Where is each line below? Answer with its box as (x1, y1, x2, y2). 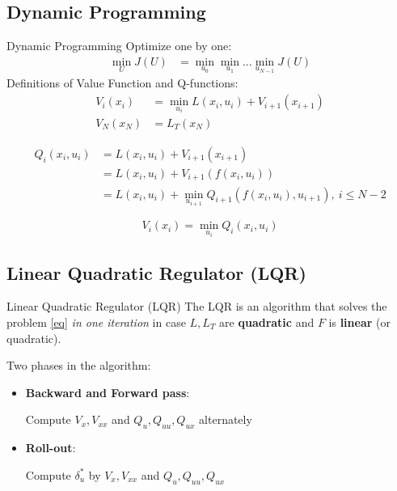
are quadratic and (219, 314, 315, 331)
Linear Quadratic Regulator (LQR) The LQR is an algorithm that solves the (6, 298, 387, 315)
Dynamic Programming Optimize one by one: (6, 37, 232, 54)
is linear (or (328, 314, 391, 331)
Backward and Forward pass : (25, 383, 190, 400)
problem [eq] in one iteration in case (6, 314, 186, 331)
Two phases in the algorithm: (6, 357, 151, 374)
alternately (199, 411, 252, 428)
